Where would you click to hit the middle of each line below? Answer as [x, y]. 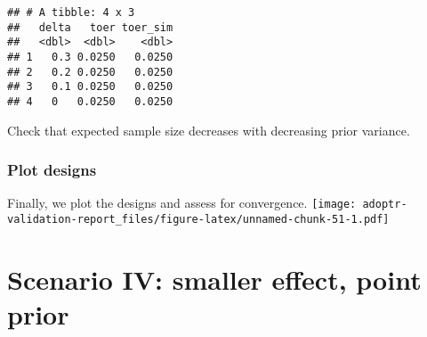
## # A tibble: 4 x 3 [71, 12]
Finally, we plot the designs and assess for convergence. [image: [182, 203]
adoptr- [385, 205]
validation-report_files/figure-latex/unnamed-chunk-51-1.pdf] [198, 220]
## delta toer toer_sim [90, 27]
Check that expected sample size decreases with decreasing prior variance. [209, 130]
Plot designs [52, 170]
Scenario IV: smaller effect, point [214, 279]
